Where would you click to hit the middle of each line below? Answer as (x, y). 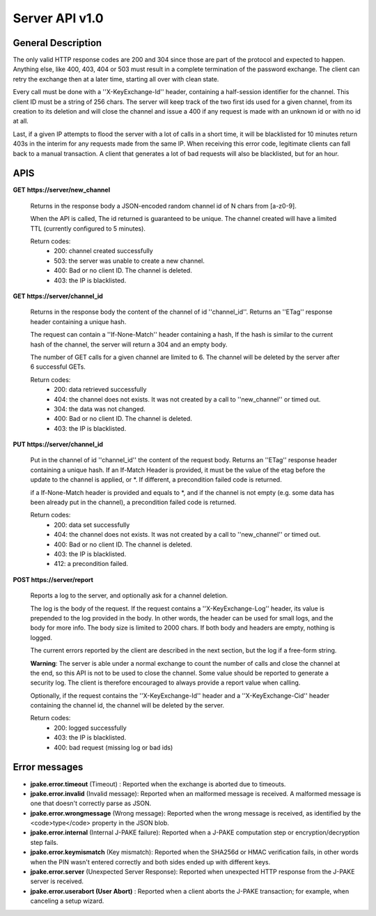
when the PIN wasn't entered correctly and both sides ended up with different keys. (150, 862)
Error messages (48, 767)
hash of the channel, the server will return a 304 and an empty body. (129, 344)
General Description (57, 43)
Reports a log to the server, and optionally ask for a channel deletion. (129, 595)
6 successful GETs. (58, 367)
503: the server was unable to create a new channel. (129, 261)
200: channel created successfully (103, 251)
